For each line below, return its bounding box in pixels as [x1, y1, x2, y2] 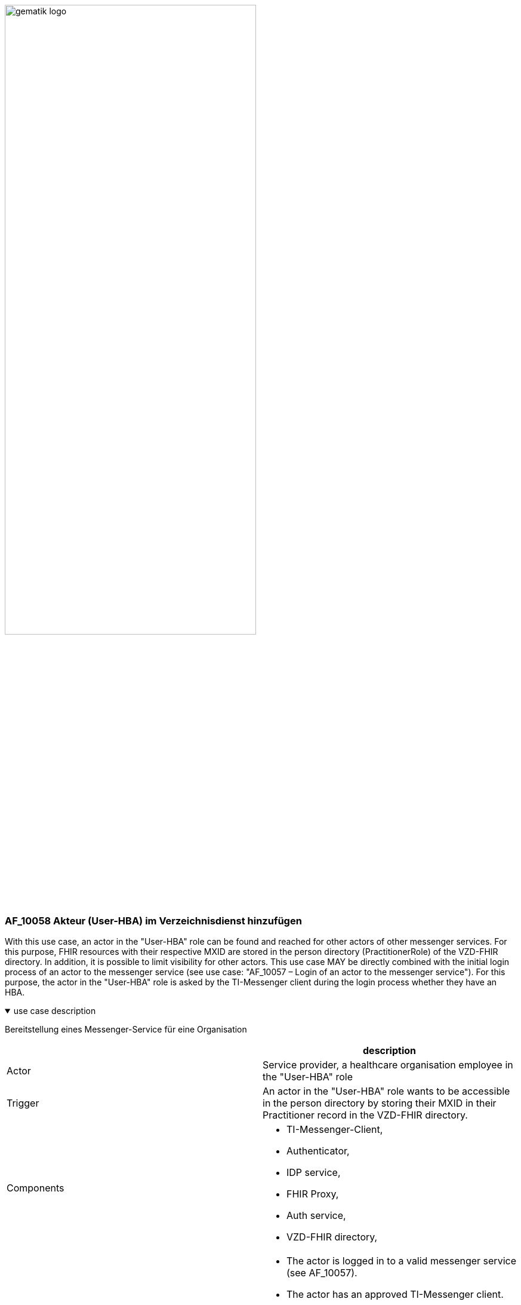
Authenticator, [286, 1145, 350, 1157]
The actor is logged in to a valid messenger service [286, 1255, 516, 1267]
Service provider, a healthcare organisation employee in [263, 1059, 513, 1071]
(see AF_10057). [286, 1267, 357, 1279]
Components [7, 1182, 64, 1194]
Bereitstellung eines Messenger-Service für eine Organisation [5, 1024, 247, 1035]
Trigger [7, 1097, 39, 1110]
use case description [13, 1006, 96, 1016]
